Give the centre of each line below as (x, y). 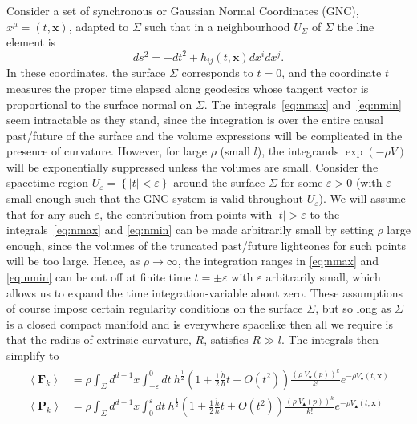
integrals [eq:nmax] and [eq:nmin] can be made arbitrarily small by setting (190, 230)
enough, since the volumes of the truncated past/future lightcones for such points (206, 245)
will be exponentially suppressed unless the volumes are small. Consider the (192, 166)
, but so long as (353, 308)
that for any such (49, 214)
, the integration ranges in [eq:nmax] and (278, 261)
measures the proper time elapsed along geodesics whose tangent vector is (188, 88)
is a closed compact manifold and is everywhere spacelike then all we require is (200, 323)
